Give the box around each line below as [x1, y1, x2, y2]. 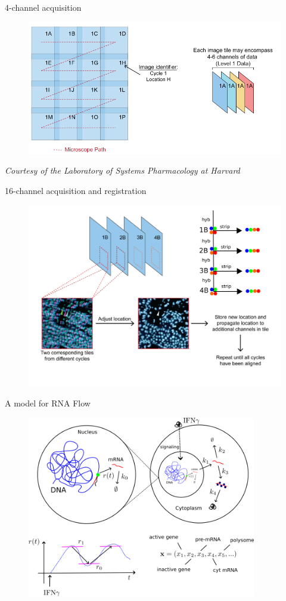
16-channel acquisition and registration [5, 184, 147, 196]
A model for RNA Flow [5, 397, 91, 409]
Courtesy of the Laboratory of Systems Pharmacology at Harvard [5, 164, 240, 177]
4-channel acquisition [5, 1, 82, 13]
